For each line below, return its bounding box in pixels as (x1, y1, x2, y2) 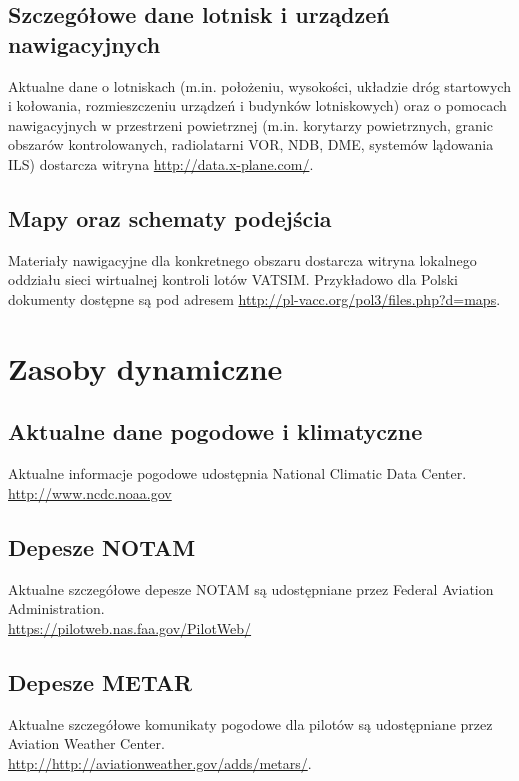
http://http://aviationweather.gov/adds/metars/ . (8, 752, 312, 773)
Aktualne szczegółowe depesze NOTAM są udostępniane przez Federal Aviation (8, 578, 494, 599)
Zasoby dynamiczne (8, 347, 283, 388)
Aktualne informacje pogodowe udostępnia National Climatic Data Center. (8, 463, 467, 484)
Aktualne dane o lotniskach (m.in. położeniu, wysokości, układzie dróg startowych (8, 75, 511, 96)
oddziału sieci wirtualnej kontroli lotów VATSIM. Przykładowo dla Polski (8, 269, 458, 290)
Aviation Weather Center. (8, 733, 165, 754)
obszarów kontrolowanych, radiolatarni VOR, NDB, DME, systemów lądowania (8, 134, 494, 155)
